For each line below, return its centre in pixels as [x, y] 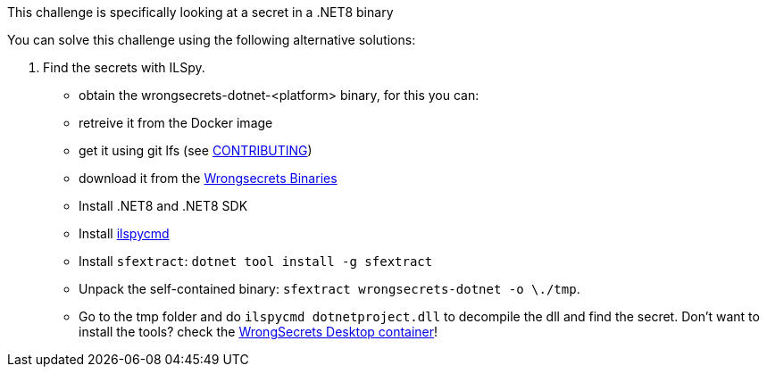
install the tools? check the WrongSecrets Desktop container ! [258, 332]
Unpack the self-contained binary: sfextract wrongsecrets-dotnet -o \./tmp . [329, 289]
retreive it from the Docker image [176, 123]
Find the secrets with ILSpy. [124, 67]
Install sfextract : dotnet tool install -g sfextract [256, 261]
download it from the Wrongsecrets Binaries [208, 178]
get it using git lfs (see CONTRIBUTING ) [196, 150]
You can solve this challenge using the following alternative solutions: [212, 40]
